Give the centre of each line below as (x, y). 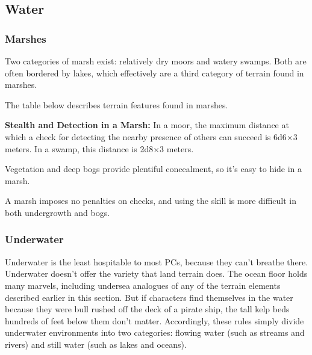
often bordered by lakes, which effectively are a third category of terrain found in (154, 73)
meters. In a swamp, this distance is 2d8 (79, 148)
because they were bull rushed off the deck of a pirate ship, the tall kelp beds (147, 309)
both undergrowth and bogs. (58, 212)
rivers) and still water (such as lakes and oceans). (96, 344)
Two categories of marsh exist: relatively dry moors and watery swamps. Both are (156, 61)
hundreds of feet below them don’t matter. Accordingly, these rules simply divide (154, 320)
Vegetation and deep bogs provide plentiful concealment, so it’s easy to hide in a (154, 169)
